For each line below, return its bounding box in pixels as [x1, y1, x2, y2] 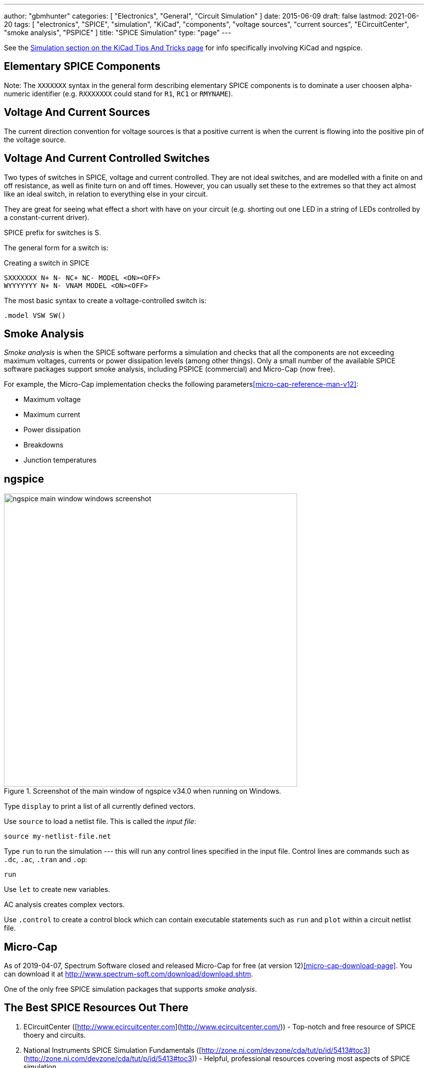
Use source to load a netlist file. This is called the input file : [4, 817, 196, 826]
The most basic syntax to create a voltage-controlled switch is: [4, 296, 207, 305]
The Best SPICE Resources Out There [4, 1001, 189, 1014]
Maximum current [23, 410, 81, 419]
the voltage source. [4, 135, 66, 144]
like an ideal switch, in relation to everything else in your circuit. [4, 189, 208, 198]
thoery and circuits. [23, 1030, 86, 1039]
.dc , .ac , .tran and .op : [4, 855, 87, 864]
